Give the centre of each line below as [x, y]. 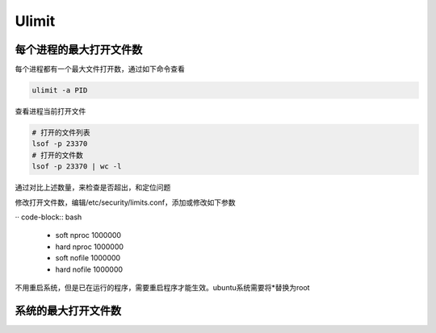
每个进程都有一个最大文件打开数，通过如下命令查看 [100, 69]
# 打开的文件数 [58, 155]
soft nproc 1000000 [88, 235]
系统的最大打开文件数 [68, 310]
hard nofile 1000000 [89, 269]
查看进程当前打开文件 [50, 111]
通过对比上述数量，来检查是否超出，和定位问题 [93, 187]
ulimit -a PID [60, 90]
